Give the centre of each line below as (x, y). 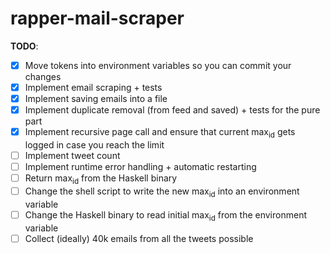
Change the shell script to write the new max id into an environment (162, 192)
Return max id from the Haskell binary (101, 179)
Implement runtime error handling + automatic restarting (140, 167)
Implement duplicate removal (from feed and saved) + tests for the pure (172, 110)
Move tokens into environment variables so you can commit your (158, 65)
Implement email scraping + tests (93, 87)
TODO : (24, 46)
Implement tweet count (72, 155)
